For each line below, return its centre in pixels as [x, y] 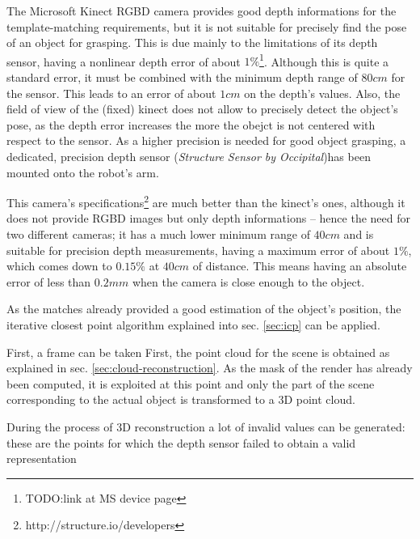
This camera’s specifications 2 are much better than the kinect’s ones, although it [206, 201]
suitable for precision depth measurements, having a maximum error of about [198, 250]
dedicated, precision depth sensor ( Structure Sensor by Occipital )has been [189, 156]
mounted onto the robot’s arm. [83, 172]
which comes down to [59, 266]
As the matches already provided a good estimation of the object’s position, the [204, 309]
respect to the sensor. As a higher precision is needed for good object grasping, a [206, 140]
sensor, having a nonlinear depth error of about [124, 61]
